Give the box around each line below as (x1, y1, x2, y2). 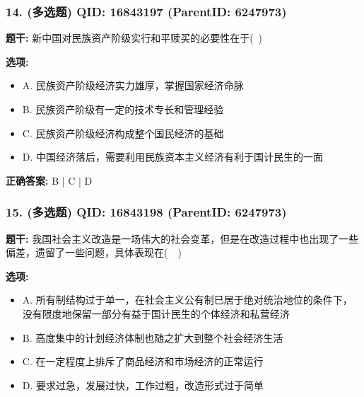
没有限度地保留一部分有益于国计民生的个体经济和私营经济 (22, 306, 290, 321)
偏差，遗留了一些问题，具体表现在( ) (6, 245, 182, 260)
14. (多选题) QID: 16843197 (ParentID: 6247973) (6, 2, 287, 20)
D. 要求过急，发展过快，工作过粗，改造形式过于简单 (22, 377, 264, 392)
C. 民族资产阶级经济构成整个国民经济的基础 (22, 125, 224, 140)
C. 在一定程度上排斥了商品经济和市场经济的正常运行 (22, 354, 264, 369)
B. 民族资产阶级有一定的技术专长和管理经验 (22, 102, 224, 116)
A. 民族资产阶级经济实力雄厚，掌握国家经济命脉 (22, 78, 244, 93)
